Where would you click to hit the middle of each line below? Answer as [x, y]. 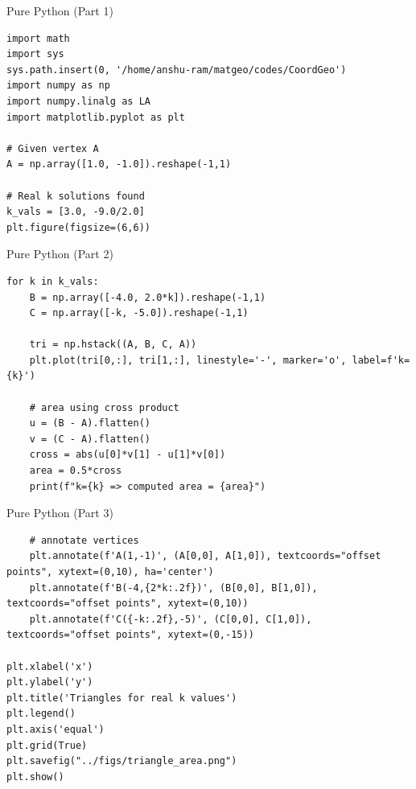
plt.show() [35, 777]
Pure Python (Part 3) [60, 513]
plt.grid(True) [47, 745]
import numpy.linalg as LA [78, 101]
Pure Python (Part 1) [60, 10]
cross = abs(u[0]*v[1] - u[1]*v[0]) [128, 455]
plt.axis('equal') [56, 729]
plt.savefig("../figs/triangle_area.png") [122, 761]
